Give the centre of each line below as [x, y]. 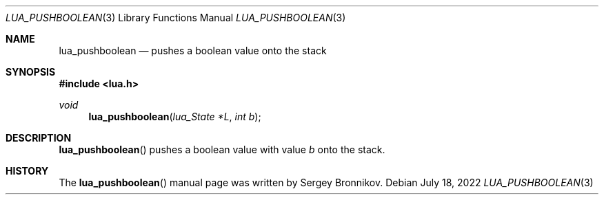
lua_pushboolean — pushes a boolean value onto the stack [193, 51]
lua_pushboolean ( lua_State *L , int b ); [175, 116]
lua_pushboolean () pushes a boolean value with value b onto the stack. [222, 149]
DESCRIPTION [39, 138]
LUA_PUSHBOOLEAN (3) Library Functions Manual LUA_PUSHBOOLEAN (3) [176, 18]
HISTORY [27, 171]
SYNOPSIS [31, 72]
